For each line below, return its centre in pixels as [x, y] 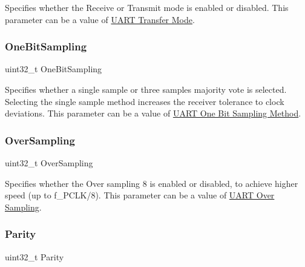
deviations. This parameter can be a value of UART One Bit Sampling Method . [153, 113]
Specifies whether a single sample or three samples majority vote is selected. [146, 89]
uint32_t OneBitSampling [54, 69]
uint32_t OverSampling [49, 163]
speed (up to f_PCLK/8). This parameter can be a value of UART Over [140, 195]
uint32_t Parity [34, 256]
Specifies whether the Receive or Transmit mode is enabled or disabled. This [147, 7]
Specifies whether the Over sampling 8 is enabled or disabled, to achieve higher [152, 183]
